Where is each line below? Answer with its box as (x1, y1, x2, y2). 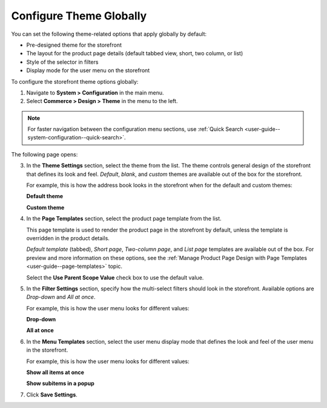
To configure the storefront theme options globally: (11, 78, 139, 85)
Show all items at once (26, 369, 85, 376)
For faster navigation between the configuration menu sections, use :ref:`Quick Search (27, 125, 243, 133)
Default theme (26, 193, 64, 200)
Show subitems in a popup (26, 380, 94, 387)
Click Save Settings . (26, 391, 78, 398)
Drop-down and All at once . (26, 293, 96, 301)
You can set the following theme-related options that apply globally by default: (11, 30, 207, 38)
